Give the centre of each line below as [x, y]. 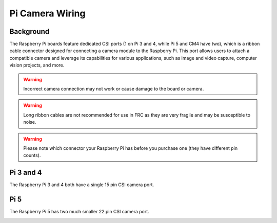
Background [29, 31]
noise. [30, 122]
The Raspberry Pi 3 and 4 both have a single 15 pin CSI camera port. [82, 185]
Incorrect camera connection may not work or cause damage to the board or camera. [114, 89]
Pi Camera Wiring [47, 13]
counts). [32, 155]
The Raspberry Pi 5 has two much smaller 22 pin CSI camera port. [80, 212]
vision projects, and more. [37, 65]
